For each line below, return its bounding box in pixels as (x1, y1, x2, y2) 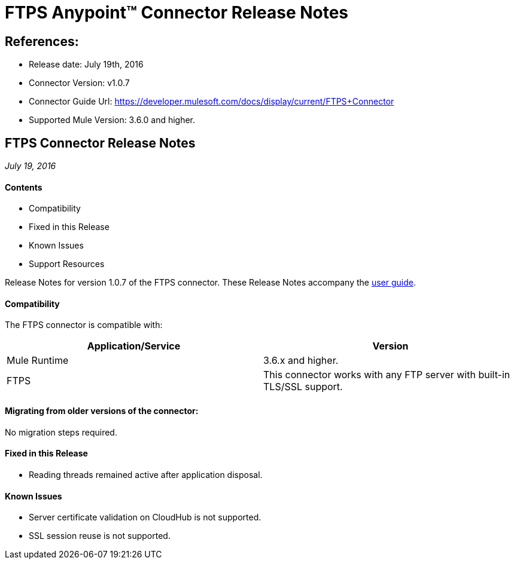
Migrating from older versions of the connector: (5, 406, 199, 416)
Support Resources (29, 259, 105, 269)
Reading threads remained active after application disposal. (29, 469, 263, 480)
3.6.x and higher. (263, 354, 339, 367)
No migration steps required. (5, 427, 117, 437)
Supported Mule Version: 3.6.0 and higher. (29, 115, 196, 125)
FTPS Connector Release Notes (5, 135, 196, 151)
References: (5, 33, 79, 49)
